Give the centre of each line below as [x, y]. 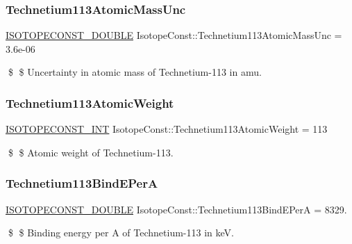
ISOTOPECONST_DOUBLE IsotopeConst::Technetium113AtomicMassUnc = [174, 35]
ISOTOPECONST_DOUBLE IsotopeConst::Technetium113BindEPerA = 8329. [176, 209]
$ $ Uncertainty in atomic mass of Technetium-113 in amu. [135, 72]
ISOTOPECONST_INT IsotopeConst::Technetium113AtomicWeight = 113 [167, 129]
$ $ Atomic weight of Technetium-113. [91, 152]
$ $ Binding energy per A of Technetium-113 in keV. [121, 233]
